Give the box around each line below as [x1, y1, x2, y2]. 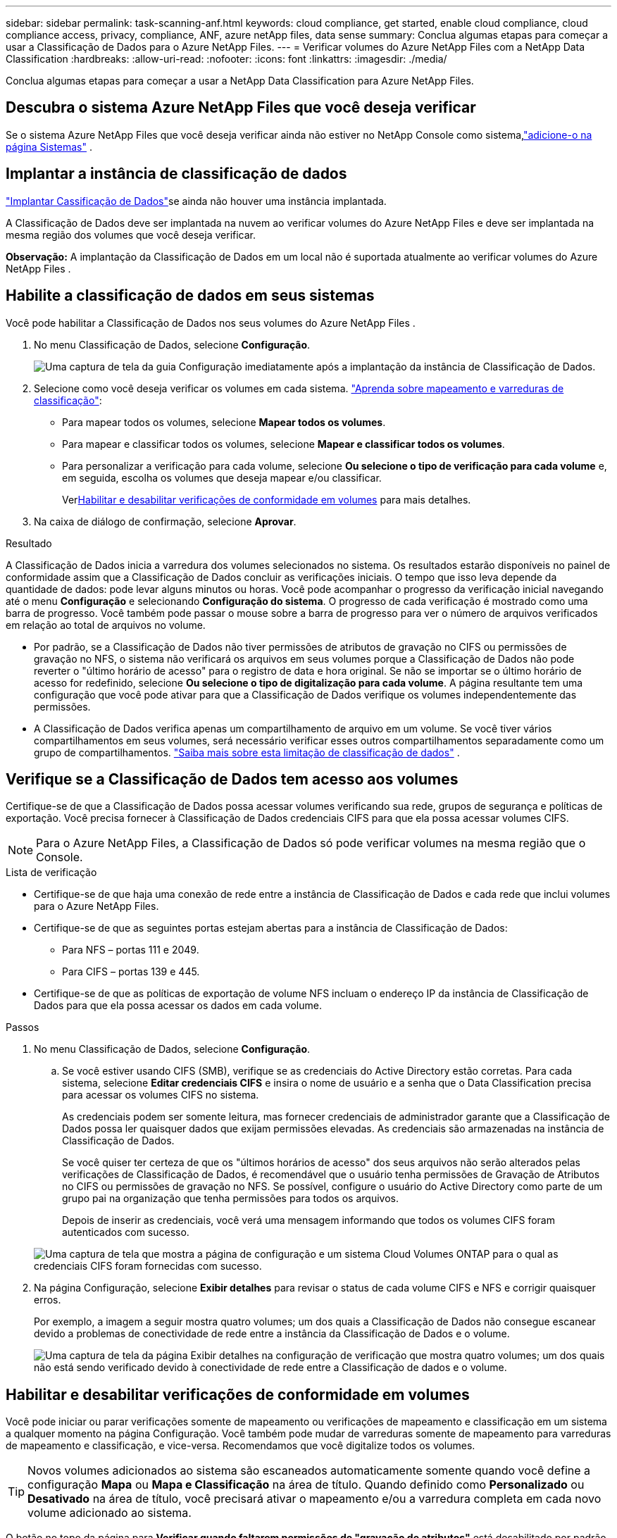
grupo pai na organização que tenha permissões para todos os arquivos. [62, 1192, 399, 1205]
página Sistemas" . [6, 140, 93, 153]
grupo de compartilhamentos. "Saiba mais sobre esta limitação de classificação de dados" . [34, 746, 460, 758]
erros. [34, 1294, 61, 1306]
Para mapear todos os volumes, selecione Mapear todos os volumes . [62, 415, 386, 428]
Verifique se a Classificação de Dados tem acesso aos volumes [6, 770, 459, 788]
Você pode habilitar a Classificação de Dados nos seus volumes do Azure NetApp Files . [6, 316, 416, 329]
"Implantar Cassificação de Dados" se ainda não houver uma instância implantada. [6, 194, 387, 207]
